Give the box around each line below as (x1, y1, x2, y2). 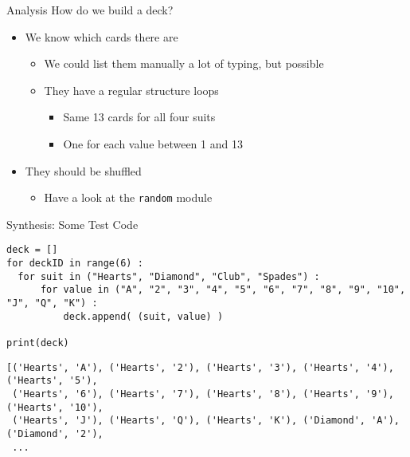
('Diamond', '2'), (6, 427, 103, 439)
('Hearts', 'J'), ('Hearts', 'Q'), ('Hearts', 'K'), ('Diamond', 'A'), (12, 415, 400, 427)
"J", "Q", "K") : (6, 297, 98, 309)
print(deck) (6, 337, 69, 349)
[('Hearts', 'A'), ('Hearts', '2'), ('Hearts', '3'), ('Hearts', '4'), (6, 361, 394, 373)
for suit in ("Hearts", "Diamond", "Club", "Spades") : (18, 270, 320, 282)
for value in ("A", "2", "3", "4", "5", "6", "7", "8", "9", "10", (40, 284, 406, 296)
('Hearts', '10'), (6, 401, 103, 413)
